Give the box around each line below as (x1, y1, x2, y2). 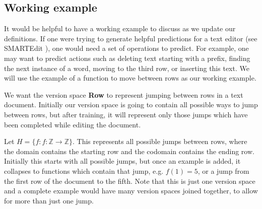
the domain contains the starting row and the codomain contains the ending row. (4, 146, 254, 156)
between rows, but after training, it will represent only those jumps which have (4, 109, 248, 119)
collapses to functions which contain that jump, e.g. (4, 165, 164, 176)
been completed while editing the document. (4, 119, 141, 129)
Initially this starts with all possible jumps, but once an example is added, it (4, 156, 241, 166)
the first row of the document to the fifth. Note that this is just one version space (4, 175, 255, 186)
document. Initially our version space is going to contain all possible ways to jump (4, 99, 258, 110)
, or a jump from (198, 165, 249, 176)
